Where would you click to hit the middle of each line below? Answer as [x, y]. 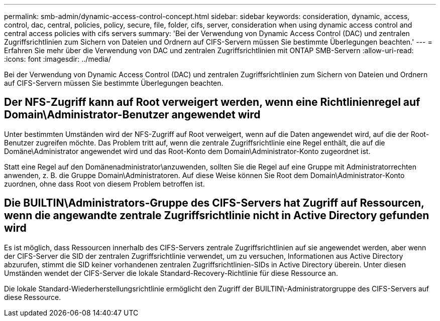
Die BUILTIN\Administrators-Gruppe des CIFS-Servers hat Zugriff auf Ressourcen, [214, 203]
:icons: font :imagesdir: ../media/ [58, 59]
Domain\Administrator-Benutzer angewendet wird [132, 115]
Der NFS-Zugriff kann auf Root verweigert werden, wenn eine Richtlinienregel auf [212, 102]
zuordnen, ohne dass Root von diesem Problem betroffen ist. [104, 184]
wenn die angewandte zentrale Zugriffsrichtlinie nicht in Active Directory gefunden [217, 216]
